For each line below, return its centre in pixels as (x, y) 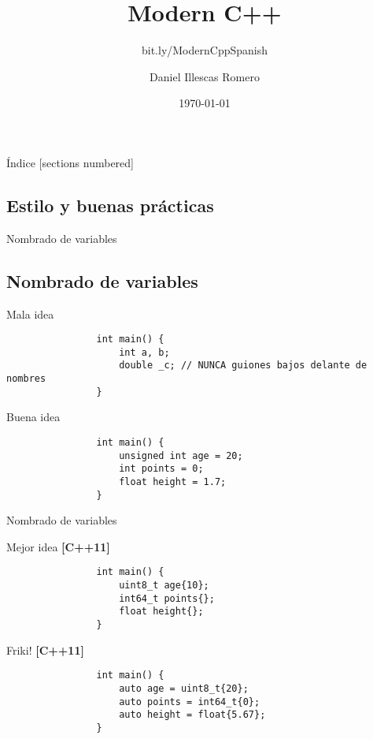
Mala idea (30, 314)
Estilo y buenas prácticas (110, 205)
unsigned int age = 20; (181, 455)
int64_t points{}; (167, 598)
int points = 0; (161, 469)
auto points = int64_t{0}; (190, 702)
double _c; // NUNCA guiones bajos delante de (243, 366)
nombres (26, 379)
